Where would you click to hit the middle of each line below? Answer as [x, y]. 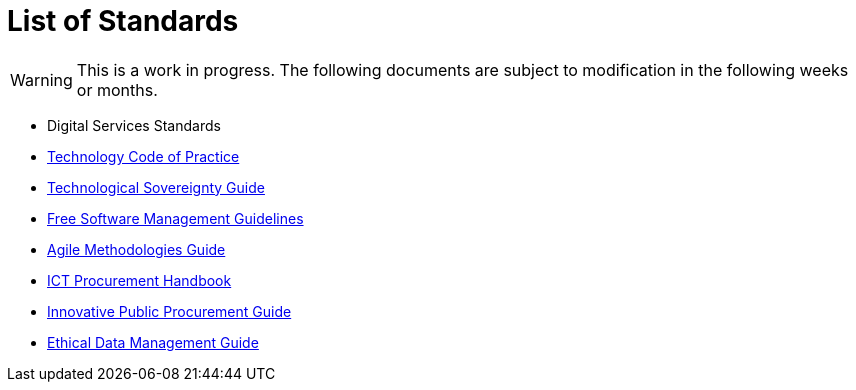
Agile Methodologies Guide [136, 249]
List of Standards [123, 21]
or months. [117, 89]
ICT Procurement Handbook [139, 280]
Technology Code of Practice [143, 156]
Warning [41, 79]
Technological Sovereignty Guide [156, 187]
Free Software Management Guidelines [175, 218]
